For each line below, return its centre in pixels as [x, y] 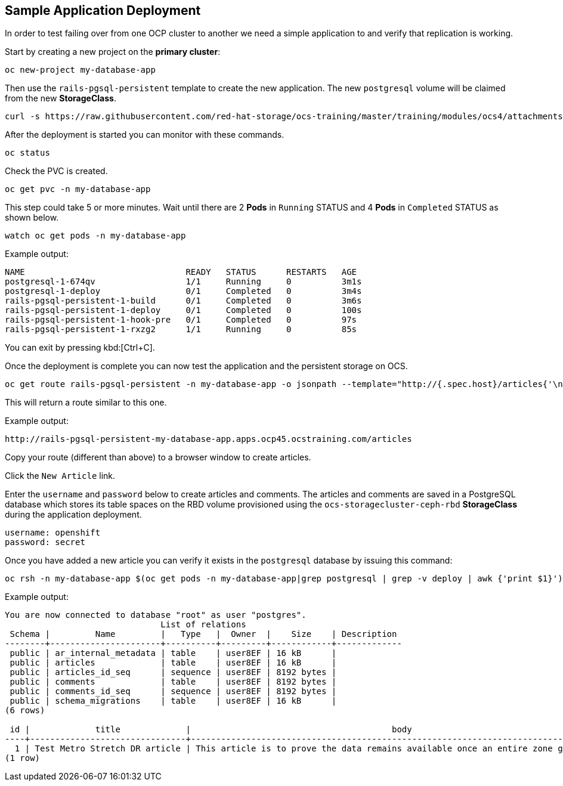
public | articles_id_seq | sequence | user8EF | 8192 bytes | [173, 672]
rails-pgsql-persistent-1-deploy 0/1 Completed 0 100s [183, 310]
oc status [27, 153]
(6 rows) [25, 711]
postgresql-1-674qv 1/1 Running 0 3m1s [183, 282]
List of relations [203, 625]
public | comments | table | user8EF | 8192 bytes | [173, 682]
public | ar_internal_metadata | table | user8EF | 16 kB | [173, 653]
